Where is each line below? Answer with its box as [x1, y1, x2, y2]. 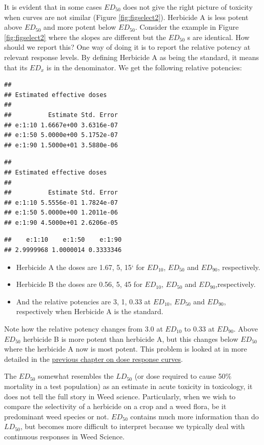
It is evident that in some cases [4, 2, 102, 12]
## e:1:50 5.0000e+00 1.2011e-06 [4, 209, 118, 217]
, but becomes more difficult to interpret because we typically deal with [20, 421, 245, 432]
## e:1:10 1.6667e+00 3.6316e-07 [4, 121, 118, 129]
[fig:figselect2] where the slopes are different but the [4, 31, 166, 42]
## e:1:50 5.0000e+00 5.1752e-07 [4, 131, 118, 139]
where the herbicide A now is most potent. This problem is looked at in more [4, 343, 247, 354]
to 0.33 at [184, 323, 215, 334]
